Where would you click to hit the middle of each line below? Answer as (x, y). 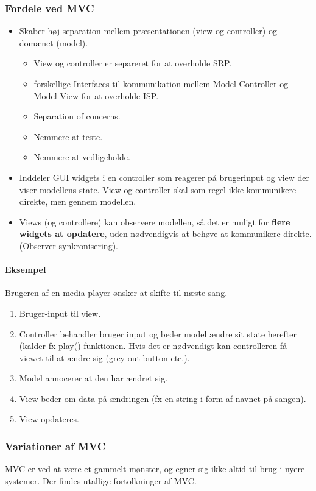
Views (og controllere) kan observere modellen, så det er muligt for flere (155, 221)
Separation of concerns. (77, 116)
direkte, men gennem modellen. (78, 201)
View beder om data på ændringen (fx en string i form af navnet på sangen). (163, 398)
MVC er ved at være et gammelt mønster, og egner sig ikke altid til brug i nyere (155, 469)
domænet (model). (54, 42)
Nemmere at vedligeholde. (82, 157)
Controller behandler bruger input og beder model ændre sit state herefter (158, 334)
